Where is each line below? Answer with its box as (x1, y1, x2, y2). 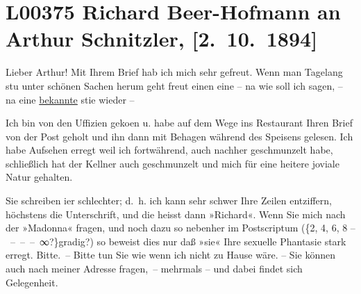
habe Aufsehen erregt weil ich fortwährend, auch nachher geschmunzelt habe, (6, 142, 333, 157)
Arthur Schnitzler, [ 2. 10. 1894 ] (6, 24, 318, 53)
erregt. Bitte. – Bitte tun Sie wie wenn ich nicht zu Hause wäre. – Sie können (6, 247, 335, 262)
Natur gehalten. (6, 170, 73, 184)
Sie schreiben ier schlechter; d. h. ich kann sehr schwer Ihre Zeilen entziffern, (6, 193, 332, 208)
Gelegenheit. (6, 275, 58, 289)
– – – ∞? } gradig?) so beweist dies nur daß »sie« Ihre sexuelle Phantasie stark (10, 234, 346, 248)
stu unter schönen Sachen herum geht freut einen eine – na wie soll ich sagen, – (6, 78, 343, 92)
